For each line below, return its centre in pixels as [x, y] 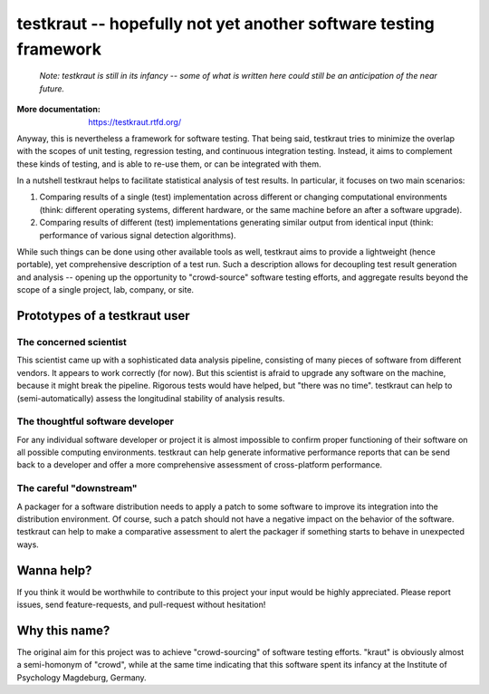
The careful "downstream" [77, 488]
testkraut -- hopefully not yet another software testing [225, 24]
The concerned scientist [72, 342]
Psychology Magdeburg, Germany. [81, 677]
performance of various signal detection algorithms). [138, 235]
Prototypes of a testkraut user [103, 316]
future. [52, 88]
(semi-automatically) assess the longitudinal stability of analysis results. [151, 398]
